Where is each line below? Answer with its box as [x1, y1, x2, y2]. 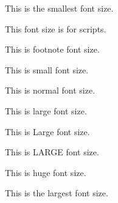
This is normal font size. [5, 84, 95, 97]
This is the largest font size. [5, 186, 108, 199]
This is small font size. [5, 63, 89, 76]
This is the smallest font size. [5, 2, 114, 14]
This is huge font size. [5, 166, 86, 179]
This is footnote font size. [5, 43, 100, 56]
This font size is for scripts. [5, 22, 106, 35]
